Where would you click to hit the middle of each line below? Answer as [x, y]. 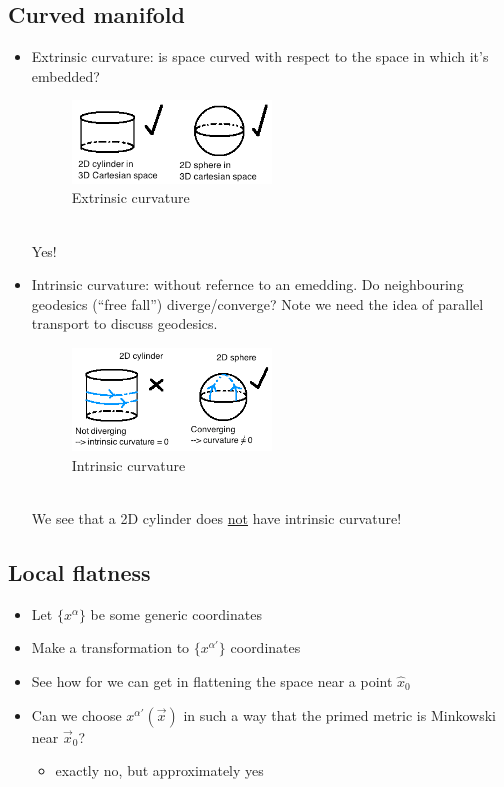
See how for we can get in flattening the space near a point [212, 680]
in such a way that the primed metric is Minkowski [339, 714]
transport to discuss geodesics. [124, 323]
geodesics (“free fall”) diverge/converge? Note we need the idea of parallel [257, 303]
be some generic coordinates [176, 613]
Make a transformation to [110, 647]
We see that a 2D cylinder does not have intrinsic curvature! [216, 518]
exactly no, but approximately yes [159, 770]
